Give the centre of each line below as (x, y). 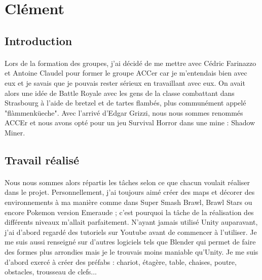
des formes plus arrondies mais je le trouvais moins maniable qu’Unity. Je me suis (132, 252)
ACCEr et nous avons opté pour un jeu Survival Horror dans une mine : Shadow (130, 123)
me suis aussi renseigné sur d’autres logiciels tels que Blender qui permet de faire (130, 242)
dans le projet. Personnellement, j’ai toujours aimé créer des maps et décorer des (130, 192)
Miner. (15, 132)
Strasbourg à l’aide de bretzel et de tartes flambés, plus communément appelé (125, 103)
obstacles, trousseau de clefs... (51, 272)
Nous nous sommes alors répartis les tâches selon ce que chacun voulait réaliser (127, 182)
